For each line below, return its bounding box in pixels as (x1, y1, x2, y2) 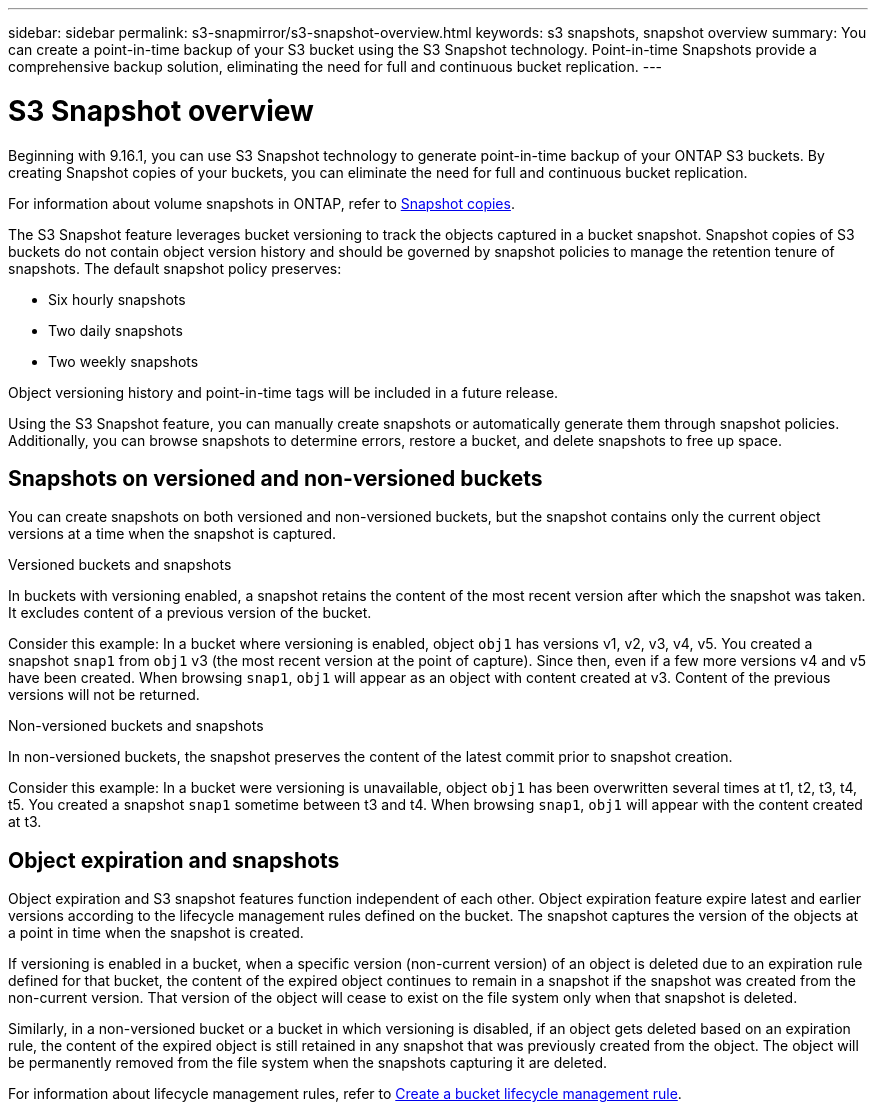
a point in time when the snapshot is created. (8, 924, 304, 942)
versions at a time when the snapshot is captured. (8, 525, 337, 543)
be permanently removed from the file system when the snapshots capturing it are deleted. (8, 1054, 608, 1072)
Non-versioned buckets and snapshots (8, 717, 264, 735)
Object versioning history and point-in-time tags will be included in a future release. (8, 383, 559, 401)
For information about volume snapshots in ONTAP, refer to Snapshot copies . (8, 194, 515, 212)
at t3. (8, 813, 42, 831)
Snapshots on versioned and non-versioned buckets (8, 465, 543, 491)
